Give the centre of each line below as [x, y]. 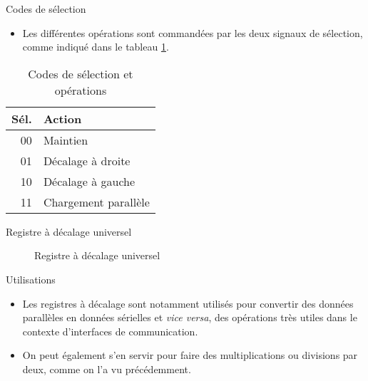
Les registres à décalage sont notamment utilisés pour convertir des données [188, 303]
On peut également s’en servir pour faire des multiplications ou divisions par [190, 355]
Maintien [66, 140]
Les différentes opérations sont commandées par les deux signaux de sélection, [193, 32]
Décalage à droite [87, 160]
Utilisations [31, 279]
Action [62, 118]
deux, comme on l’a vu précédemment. [107, 369]
